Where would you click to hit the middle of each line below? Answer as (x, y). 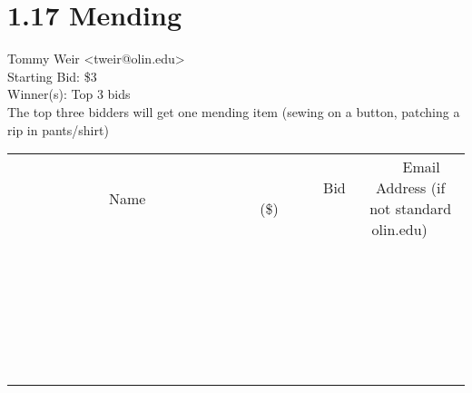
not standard (411, 209)
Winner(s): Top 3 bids (69, 94)
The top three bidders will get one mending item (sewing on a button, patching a (234, 111)
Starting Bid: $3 (52, 76)
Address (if (411, 188)
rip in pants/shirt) (58, 129)
